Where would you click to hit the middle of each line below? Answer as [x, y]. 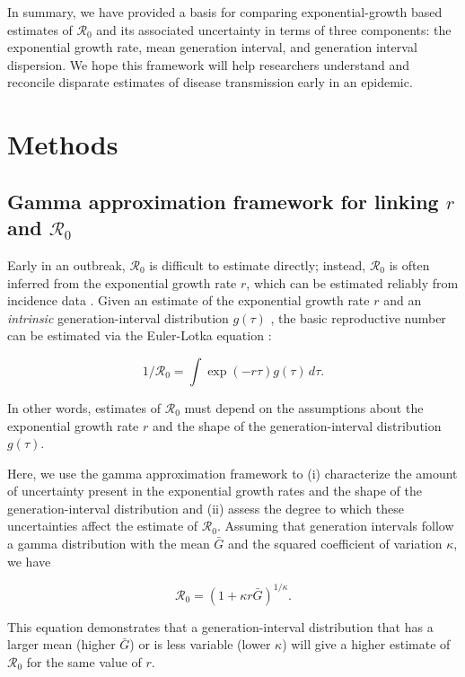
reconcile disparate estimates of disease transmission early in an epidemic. [210, 82]
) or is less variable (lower [200, 644]
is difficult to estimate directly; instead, [258, 264]
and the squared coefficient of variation [335, 544]
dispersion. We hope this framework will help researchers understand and [208, 64]
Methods [63, 144]
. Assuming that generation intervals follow [335, 526]
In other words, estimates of [84, 407]
